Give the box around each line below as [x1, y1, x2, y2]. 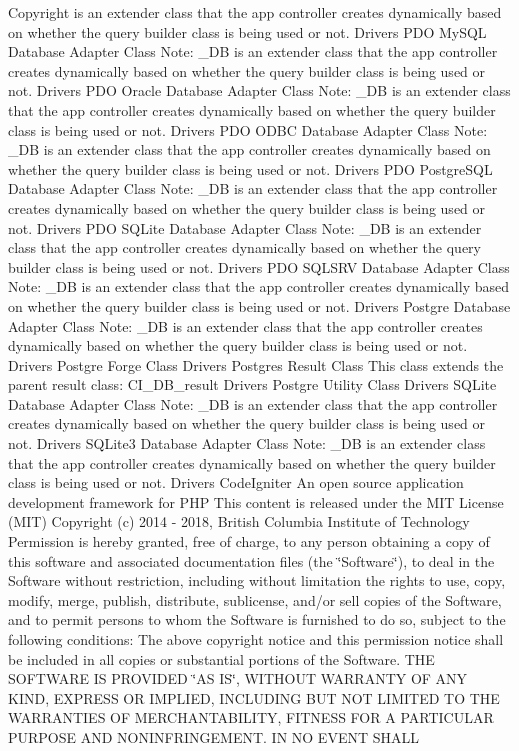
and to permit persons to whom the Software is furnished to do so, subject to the [8, 609, 506, 630]
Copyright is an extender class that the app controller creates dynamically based [8, 2, 502, 22]
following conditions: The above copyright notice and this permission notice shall [8, 629, 504, 649]
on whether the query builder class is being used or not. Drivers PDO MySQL [8, 21, 487, 42]
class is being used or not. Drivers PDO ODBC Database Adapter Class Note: [8, 119, 488, 140]
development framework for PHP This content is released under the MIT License [8, 491, 504, 512]
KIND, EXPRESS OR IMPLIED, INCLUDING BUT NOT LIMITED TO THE [8, 687, 500, 708]
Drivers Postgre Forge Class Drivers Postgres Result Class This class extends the [8, 354, 504, 375]
